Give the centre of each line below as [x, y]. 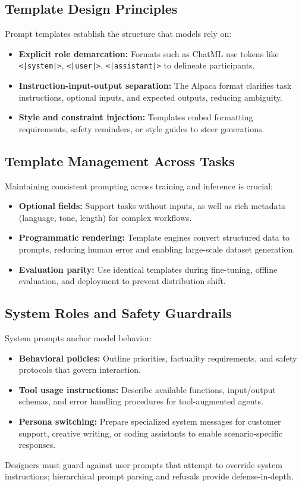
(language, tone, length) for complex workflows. [105, 217]
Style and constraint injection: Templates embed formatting [136, 117]
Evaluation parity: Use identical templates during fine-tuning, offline [148, 269]
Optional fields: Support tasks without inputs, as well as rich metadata [152, 206]
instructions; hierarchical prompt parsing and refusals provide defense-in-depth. [149, 476]
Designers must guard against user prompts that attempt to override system [144, 464]
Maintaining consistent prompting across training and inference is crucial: [139, 186]
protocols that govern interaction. [80, 370]
